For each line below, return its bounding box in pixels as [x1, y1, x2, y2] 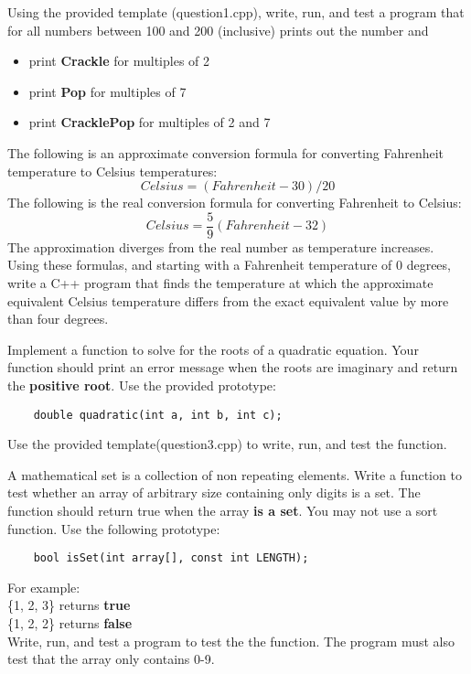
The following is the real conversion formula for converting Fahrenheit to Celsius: [7, 193, 462, 212]
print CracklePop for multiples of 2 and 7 [28, 112, 271, 132]
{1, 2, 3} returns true [7, 595, 131, 615]
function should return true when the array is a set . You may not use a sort [7, 501, 438, 519]
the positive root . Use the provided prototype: [7, 375, 276, 394]
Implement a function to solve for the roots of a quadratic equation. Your [7, 339, 419, 358]
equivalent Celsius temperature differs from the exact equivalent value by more [7, 291, 449, 310]
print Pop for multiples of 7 [28, 81, 187, 101]
